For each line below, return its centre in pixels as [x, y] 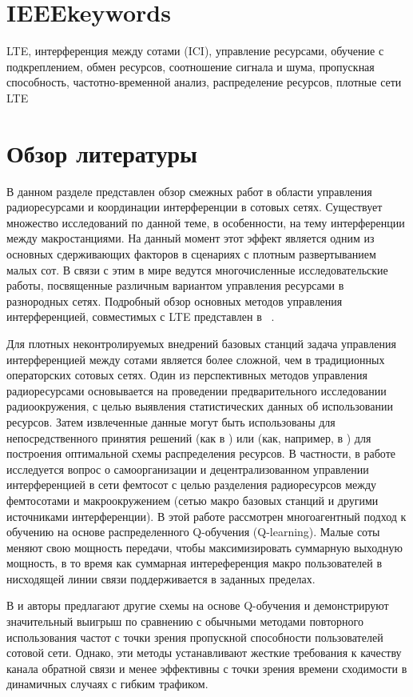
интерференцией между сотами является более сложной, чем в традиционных [196, 359]
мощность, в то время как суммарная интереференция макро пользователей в [195, 563]
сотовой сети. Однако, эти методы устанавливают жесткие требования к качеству [204, 653]
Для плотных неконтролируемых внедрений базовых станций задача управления [201, 343]
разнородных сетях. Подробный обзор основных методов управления [175, 300]
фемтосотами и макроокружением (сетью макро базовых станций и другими [193, 500]
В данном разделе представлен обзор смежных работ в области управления [189, 191]
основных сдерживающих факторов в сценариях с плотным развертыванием [191, 254]
